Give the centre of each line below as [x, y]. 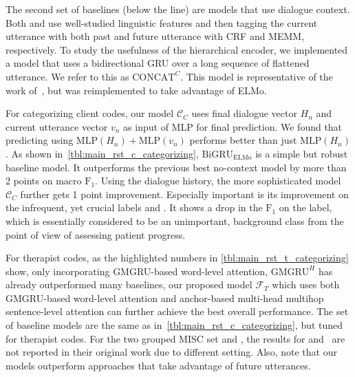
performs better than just [243, 140]
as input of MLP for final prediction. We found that [233, 126]
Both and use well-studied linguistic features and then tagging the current [162, 22]
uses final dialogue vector [244, 113]
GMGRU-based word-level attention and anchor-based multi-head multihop [165, 298]
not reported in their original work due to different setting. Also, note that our [171, 352]
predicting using [40, 140]
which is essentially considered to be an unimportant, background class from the [175, 220]
